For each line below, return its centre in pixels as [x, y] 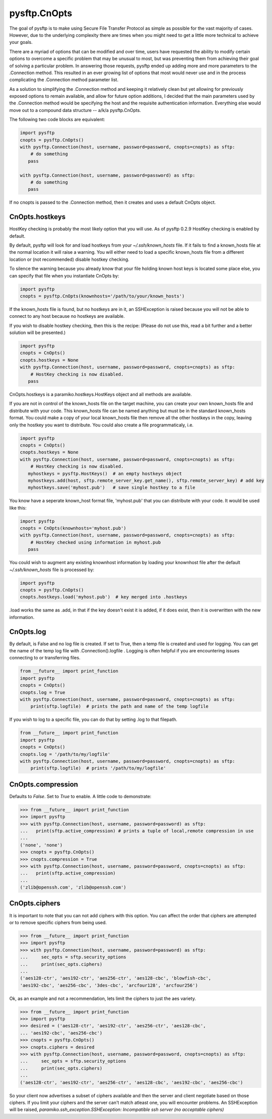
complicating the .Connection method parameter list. [64, 80]
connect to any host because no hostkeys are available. [67, 316]
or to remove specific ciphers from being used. [58, 922]
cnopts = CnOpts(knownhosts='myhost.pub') [73, 528]
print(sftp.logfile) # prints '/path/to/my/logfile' [98, 768]
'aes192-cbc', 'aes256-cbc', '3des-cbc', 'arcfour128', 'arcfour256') [109, 985]
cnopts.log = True [43, 692]
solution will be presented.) [38, 332]
